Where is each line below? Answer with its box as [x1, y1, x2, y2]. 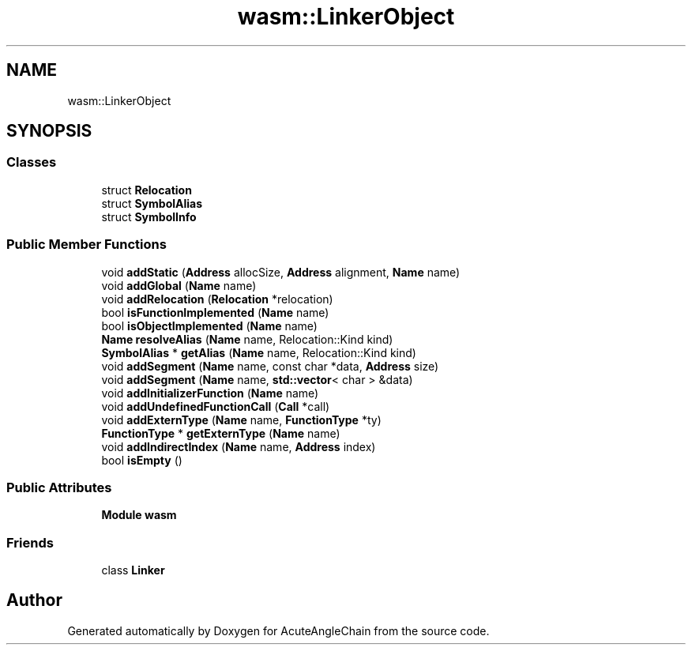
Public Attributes [6, 479, 112, 495]
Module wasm [101, 508, 177, 522]
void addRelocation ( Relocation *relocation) [101, 292, 333, 306]
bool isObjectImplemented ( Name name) [101, 318, 318, 333]
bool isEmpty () [101, 453, 182, 467]
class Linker [101, 563, 165, 578]
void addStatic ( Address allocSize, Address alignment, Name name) [101, 265, 461, 279]
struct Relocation [101, 183, 192, 197]
